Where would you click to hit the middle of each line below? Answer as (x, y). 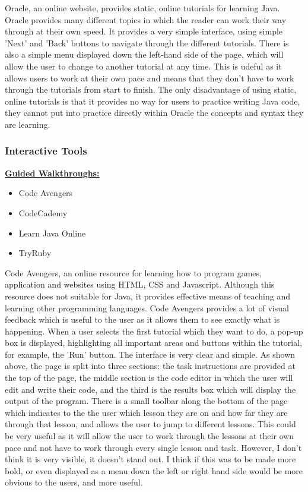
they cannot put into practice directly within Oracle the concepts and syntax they (154, 113)
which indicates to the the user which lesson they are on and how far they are (146, 412)
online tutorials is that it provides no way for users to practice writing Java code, (153, 101)
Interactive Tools (46, 151)
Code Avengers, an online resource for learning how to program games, (133, 272)
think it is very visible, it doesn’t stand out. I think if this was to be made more (150, 459)
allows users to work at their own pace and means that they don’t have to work (150, 78)
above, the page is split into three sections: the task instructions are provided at (150, 366)
